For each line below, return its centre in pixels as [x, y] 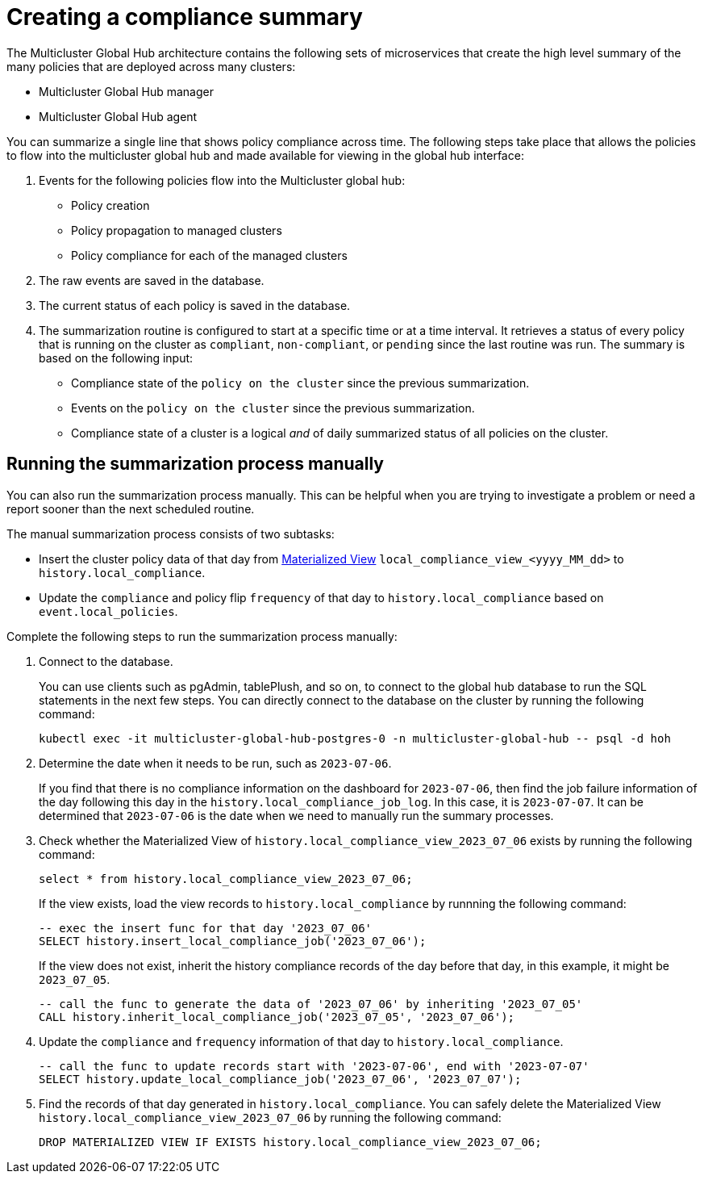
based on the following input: [116, 358]
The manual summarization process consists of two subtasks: [171, 534]
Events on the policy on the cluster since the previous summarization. [273, 408]
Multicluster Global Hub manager [126, 91]
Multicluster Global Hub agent [118, 116]
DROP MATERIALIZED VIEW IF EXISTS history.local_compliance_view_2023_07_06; [290, 1142]
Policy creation [110, 205]
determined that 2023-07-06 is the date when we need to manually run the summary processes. [296, 815]
